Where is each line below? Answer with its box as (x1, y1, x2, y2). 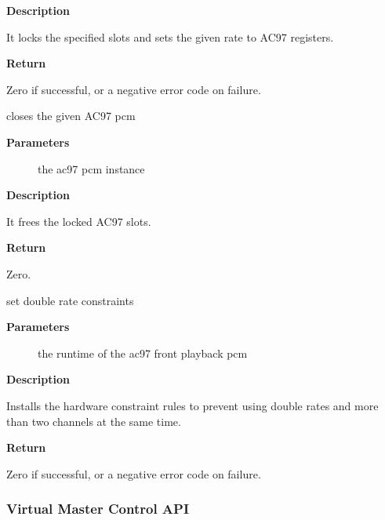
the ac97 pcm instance (38, 160, 145, 176)
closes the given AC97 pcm (6, 107, 136, 124)
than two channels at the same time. (6, 413, 181, 429)
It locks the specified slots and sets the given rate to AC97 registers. (6, 28, 334, 45)
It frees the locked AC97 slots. (6, 213, 151, 229)
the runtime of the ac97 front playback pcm (38, 344, 248, 361)
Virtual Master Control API (6, 499, 190, 518)
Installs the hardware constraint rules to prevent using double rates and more (6, 397, 379, 413)
